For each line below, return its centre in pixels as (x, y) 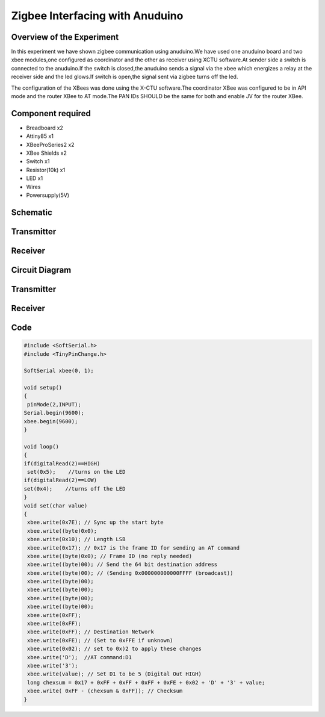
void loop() (42, 446)
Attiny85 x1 (40, 136)
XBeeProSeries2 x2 (50, 144)
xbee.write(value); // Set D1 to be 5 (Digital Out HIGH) (114, 674)
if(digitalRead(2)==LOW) (60, 480)
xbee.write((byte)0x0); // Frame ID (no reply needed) (110, 556)
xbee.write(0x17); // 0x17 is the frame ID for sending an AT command (134, 548)
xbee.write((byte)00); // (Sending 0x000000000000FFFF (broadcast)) (130, 573)
